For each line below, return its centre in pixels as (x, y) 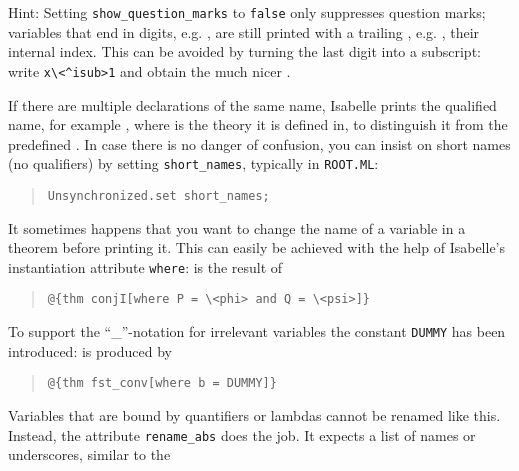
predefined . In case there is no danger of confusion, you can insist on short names (259, 143)
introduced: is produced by (90, 350)
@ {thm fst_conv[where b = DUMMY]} (162, 383)
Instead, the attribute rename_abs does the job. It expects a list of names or (242, 434)
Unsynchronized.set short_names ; (158, 195)
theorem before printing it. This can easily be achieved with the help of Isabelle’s (257, 247)
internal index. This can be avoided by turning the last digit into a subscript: (244, 51)
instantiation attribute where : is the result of (145, 266)
